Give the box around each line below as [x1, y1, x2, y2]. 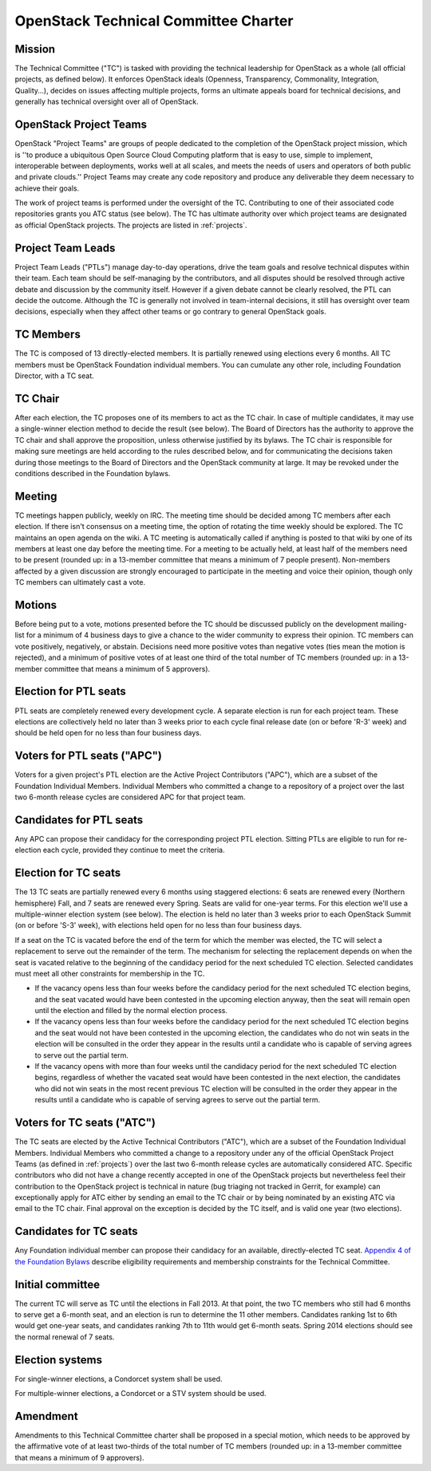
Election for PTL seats [14, 684, 127, 698]
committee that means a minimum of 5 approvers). [44, 664, 211, 673]
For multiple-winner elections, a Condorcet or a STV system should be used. [14, 1389, 267, 1398]
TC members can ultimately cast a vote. [14, 578, 146, 587]
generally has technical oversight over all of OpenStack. [14, 97, 199, 107]
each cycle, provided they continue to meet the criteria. [42, 846, 225, 855]
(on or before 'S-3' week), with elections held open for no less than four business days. [14, 921, 302, 930]
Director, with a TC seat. [14, 371, 95, 381]
